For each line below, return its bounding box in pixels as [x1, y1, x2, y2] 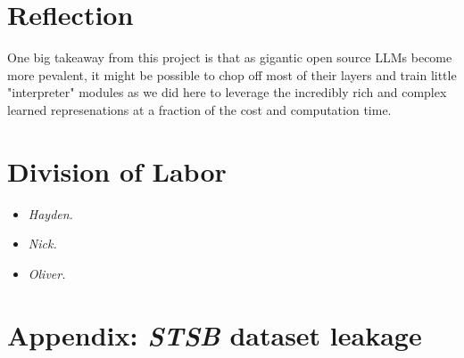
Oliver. [28, 264, 66, 282]
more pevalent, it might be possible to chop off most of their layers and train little [7, 65, 457, 84]
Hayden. [28, 204, 73, 223]
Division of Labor [7, 152, 227, 189]
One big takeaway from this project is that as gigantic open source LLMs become [7, 48, 452, 67]
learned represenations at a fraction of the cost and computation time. [7, 100, 392, 118]
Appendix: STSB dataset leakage [7, 316, 422, 354]
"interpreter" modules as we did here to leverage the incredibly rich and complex [7, 83, 447, 102]
